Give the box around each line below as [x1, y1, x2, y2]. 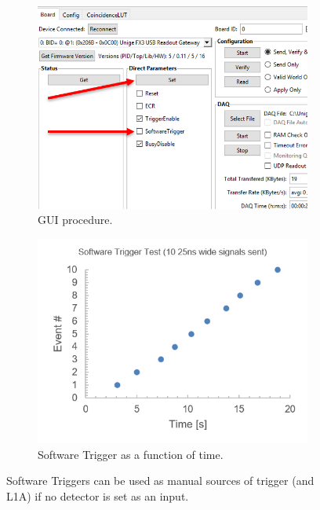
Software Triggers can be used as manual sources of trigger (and [6, 472, 315, 489]
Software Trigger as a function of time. [38, 446, 224, 462]
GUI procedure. [38, 211, 113, 228]
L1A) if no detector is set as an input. [6, 487, 189, 504]
